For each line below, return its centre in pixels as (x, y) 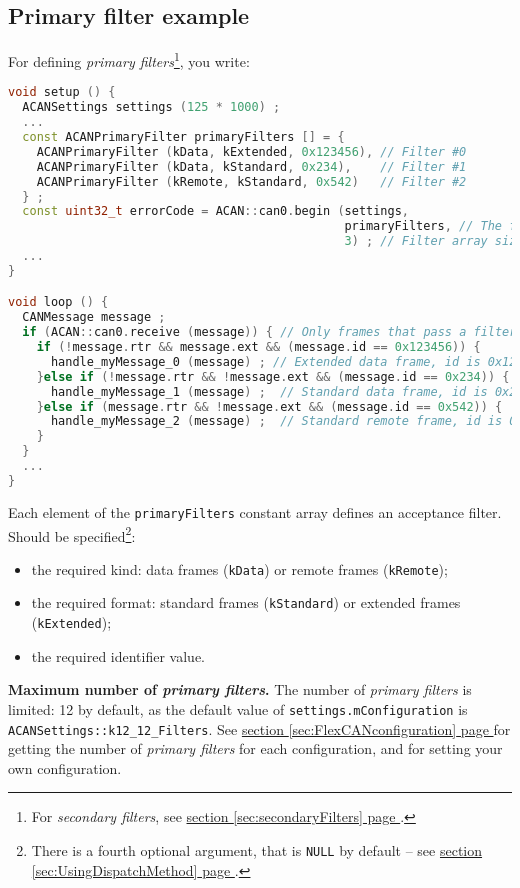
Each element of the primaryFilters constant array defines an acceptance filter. (255, 511)
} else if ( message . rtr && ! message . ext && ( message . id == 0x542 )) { (269, 406)
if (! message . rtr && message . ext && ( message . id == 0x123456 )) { (258, 347)
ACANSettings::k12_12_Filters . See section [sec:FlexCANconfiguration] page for (259, 728)
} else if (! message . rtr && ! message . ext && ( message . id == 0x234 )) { (273, 376)
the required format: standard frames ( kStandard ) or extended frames (246, 602)
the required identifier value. (118, 655)
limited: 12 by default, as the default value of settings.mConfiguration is (238, 708)
